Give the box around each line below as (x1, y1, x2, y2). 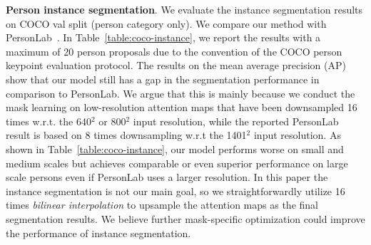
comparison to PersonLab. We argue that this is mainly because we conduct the (6, 85, 355, 100)
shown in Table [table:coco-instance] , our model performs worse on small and (6, 141, 344, 156)
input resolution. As (253, 127, 341, 142)
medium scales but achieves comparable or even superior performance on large (6, 155, 348, 170)
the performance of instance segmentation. (6, 225, 191, 240)
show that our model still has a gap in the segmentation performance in (6, 71, 320, 86)
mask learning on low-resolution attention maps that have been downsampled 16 (6, 100, 357, 115)
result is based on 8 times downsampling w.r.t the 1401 (6, 127, 247, 142)
